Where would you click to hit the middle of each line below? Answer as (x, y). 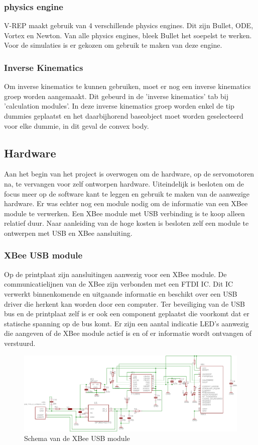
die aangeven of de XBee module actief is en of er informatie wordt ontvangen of (128, 333)
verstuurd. (20, 343)
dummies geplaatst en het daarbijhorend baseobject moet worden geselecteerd (124, 116)
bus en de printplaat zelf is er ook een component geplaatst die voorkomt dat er (127, 314)
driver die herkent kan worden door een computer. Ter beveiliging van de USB (124, 303)
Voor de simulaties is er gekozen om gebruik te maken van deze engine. (113, 45)
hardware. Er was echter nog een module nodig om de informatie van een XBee (126, 203)
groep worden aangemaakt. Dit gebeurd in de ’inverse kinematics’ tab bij (116, 96)
